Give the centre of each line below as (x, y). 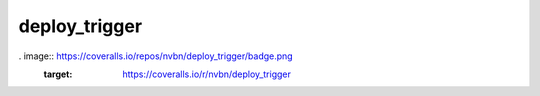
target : (58, 74)
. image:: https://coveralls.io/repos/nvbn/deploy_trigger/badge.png (156, 56)
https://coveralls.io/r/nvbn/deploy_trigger (207, 74)
